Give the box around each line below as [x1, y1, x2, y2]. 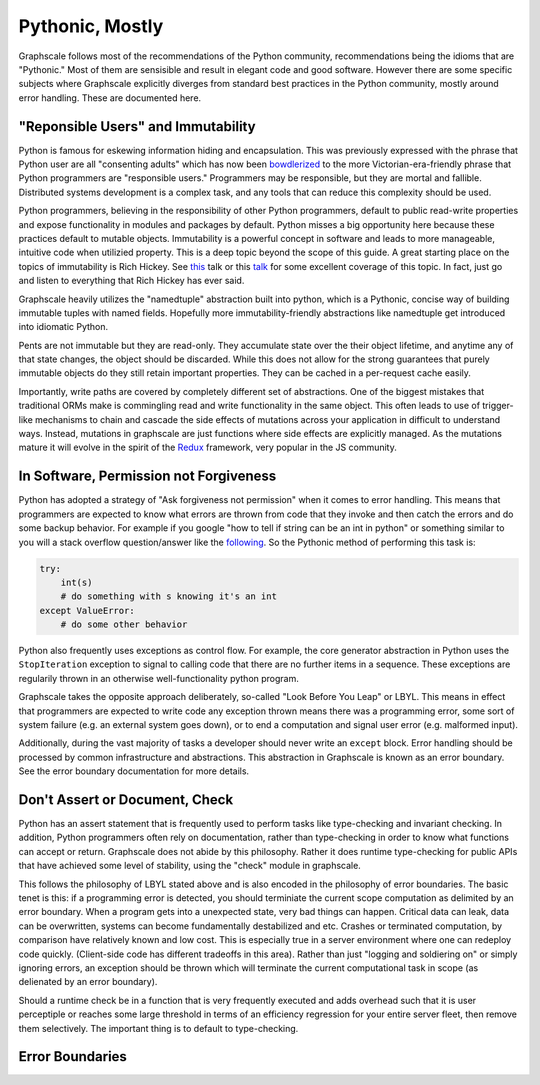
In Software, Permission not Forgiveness [18, 468, 277, 485]
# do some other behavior [60, 619, 188, 630]
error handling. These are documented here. [18, 91, 202, 104]
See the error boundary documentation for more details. [18, 765, 250, 777]
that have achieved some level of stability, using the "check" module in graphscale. [18, 860, 362, 872]
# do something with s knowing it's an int [60, 591, 277, 602]
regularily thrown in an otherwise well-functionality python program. [18, 672, 299, 684]
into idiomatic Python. [18, 321, 109, 333]
